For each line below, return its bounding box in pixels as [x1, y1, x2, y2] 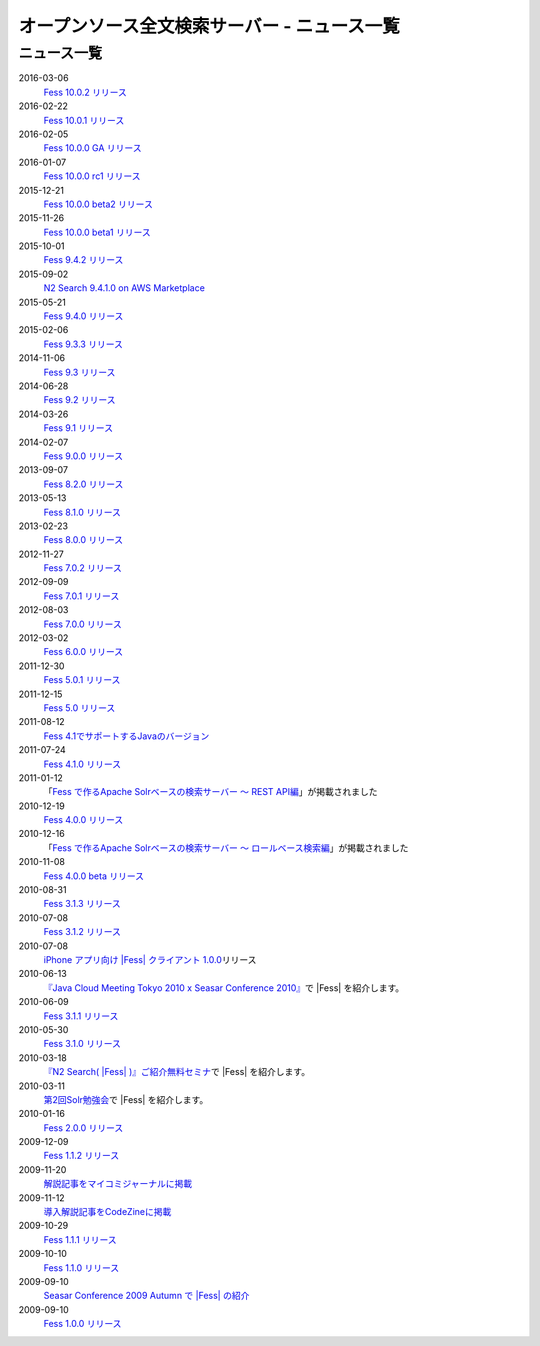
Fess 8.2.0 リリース [43, 478, 124, 490]
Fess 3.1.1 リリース [43, 1010, 119, 1022]
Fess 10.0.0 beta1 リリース [43, 226, 151, 238]
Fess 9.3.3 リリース [43, 338, 124, 350]
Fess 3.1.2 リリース [43, 926, 122, 938]
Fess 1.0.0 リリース [43, 1318, 122, 1330]
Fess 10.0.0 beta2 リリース [43, 198, 154, 210]
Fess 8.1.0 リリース [43, 506, 122, 518]
